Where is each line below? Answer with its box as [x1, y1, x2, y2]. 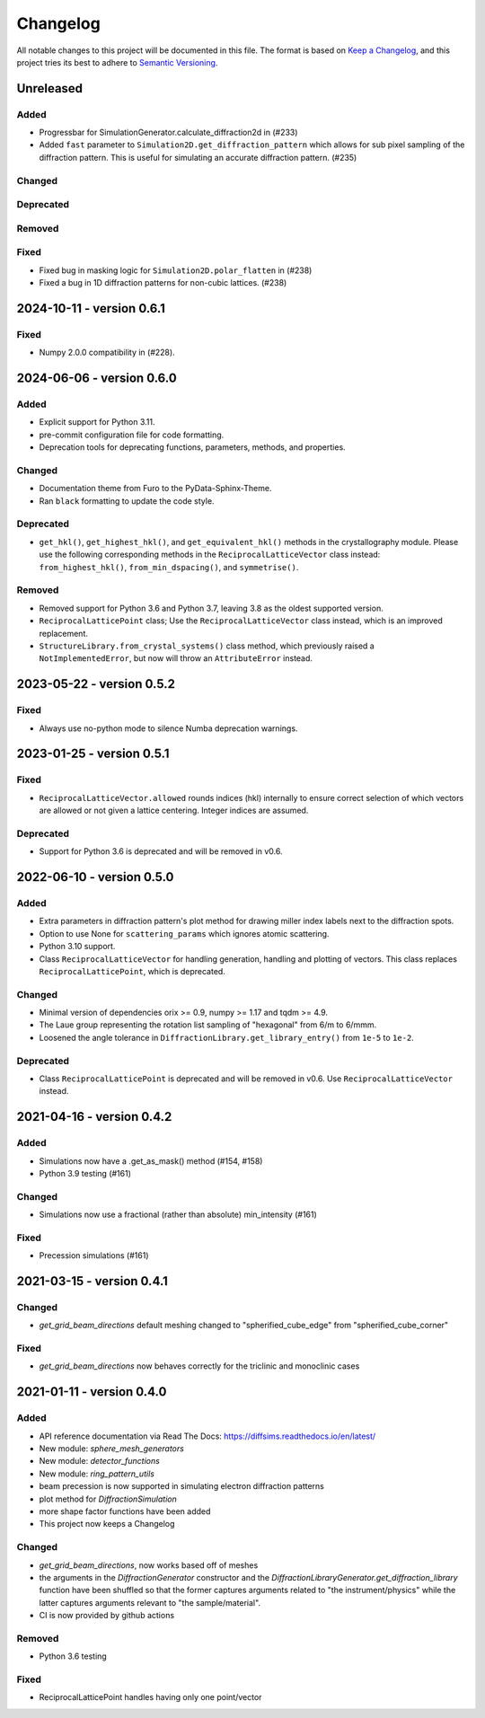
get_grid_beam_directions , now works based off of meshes [39, 1559, 259, 1571]
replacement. [39, 628, 89, 639]
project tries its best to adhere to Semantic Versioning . [16, 57, 218, 67]
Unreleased [16, 81, 84, 96]
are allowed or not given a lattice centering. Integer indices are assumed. [39, 805, 309, 816]
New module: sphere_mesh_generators [39, 1443, 184, 1454]
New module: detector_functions [39, 1456, 161, 1467]
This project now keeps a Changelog [39, 1519, 175, 1529]
